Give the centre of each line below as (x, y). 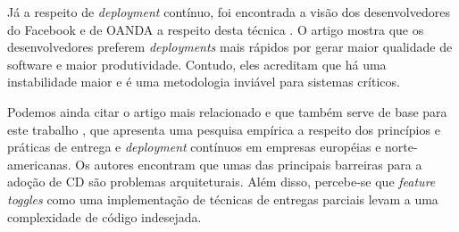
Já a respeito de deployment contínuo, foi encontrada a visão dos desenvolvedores (229, 12)
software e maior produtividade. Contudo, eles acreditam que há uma (197, 64)
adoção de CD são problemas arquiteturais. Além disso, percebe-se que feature (221, 182)
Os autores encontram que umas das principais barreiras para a (249, 164)
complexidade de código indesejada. (104, 216)
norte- (401, 147)
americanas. (39, 164)
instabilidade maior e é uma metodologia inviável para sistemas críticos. (204, 82)
